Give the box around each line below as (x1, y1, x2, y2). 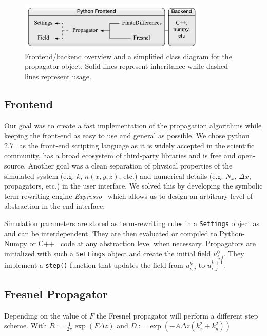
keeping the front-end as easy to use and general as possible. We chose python (4, 130, 250, 141)
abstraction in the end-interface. (4, 200, 105, 211)
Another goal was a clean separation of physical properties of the (28, 160, 233, 171)
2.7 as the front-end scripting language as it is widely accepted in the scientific (4, 140, 255, 151)
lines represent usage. (25, 70, 91, 81)
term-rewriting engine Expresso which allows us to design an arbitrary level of (4, 190, 253, 201)
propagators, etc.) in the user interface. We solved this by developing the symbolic (4, 180, 263, 191)
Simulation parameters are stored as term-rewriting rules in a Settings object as (4, 218, 260, 229)
